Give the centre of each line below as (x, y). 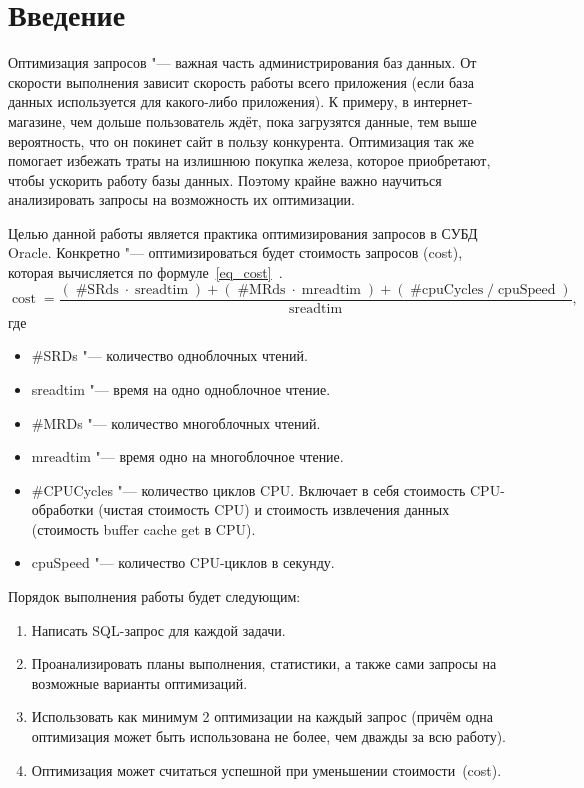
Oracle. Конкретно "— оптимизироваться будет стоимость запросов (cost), (235, 252)
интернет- (443, 101)
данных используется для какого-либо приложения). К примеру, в (208, 101)
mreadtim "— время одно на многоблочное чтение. (187, 456)
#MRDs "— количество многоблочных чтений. (176, 422)
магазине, (37, 120)
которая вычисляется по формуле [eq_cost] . (145, 272)
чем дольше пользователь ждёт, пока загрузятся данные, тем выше (273, 120)
